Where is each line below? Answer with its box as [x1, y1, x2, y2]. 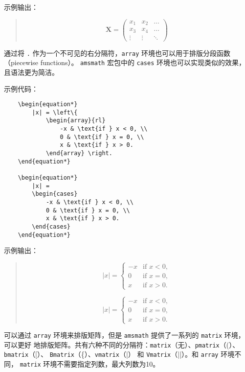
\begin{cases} [32, 190, 78, 198]
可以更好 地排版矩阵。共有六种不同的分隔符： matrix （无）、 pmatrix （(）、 [4, 339, 240, 349]
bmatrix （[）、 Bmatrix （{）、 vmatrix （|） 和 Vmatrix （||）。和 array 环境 [4, 349, 235, 359]
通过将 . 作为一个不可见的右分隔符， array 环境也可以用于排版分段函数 [4, 47, 230, 58]
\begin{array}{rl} [45, 117, 106, 124]
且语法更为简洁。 [4, 67, 59, 77]
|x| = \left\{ [32, 109, 78, 116]
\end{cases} [32, 223, 71, 230]
